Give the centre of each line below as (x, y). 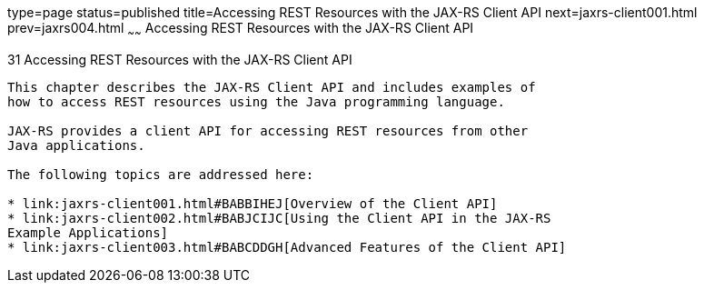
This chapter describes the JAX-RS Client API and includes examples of (272, 87)
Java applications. (76, 145)
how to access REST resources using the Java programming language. (256, 101)
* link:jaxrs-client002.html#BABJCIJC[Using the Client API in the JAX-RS (279, 218)
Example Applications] (88, 232)
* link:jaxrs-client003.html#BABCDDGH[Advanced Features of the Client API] (287, 247)
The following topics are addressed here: (161, 174)
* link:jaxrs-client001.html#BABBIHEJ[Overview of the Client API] (253, 203)
